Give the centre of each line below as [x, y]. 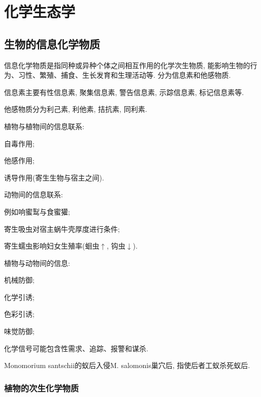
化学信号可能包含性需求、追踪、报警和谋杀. [76, 348]
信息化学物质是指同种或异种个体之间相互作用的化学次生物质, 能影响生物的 [127, 65]
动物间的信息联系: [34, 194]
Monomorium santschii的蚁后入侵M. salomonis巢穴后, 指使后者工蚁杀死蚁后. [127, 365]
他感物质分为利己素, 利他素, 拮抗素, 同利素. [76, 109]
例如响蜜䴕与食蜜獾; [37, 211]
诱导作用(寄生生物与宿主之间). [54, 177]
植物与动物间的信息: [37, 263]
